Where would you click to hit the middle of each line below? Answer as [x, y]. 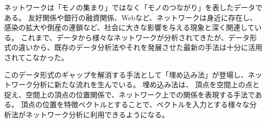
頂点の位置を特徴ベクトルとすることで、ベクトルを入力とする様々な [135, 104]
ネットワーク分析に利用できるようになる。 [97, 114]
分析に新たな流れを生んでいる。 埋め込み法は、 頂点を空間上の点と [146, 84]
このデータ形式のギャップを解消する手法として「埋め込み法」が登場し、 [126, 74]
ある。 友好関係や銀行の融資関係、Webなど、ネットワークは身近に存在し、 [131, 17]
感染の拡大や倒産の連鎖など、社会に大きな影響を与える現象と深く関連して [129, 27]
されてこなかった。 [36, 57]
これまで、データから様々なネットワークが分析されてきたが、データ [135, 37]
